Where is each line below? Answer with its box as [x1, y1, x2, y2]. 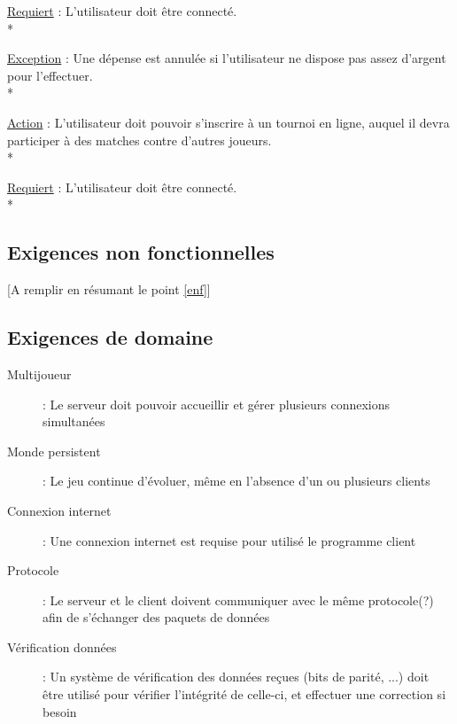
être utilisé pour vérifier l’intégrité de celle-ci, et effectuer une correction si [43, 685, 446, 704]
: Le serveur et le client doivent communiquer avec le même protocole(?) [43, 590, 434, 609]
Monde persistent [7, 441, 101, 460]
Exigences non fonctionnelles [7, 238, 275, 266]
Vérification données [7, 637, 117, 656]
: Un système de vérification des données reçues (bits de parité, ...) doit [43, 667, 430, 686]
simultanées [43, 412, 105, 431]
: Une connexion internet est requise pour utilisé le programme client [43, 531, 416, 549]
